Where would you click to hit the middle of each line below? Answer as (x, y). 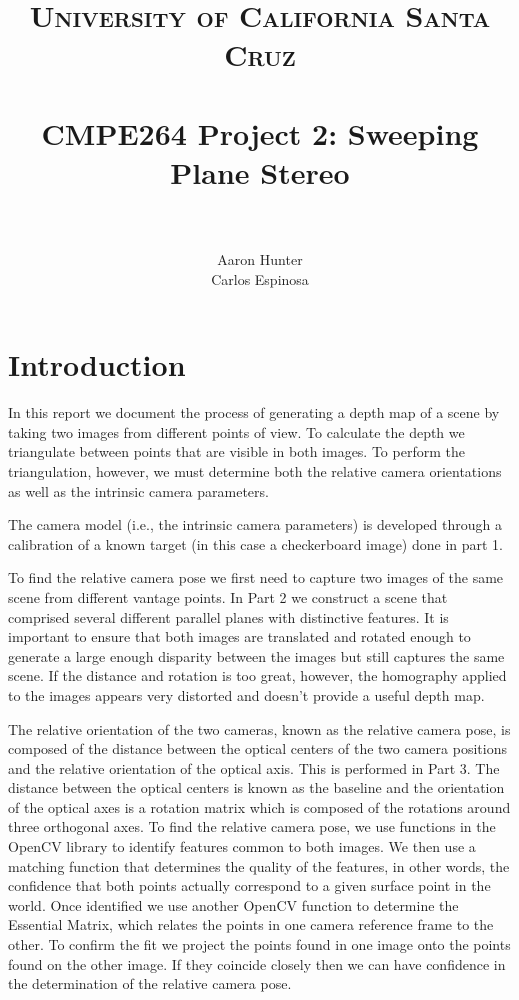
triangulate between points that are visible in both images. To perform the (236, 451)
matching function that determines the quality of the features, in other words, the (259, 865)
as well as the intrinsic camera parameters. (138, 490)
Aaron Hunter (260, 259)
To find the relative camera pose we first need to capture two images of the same (256, 577)
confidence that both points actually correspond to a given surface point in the (249, 885)
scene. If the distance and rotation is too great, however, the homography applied (257, 675)
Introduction (97, 364)
